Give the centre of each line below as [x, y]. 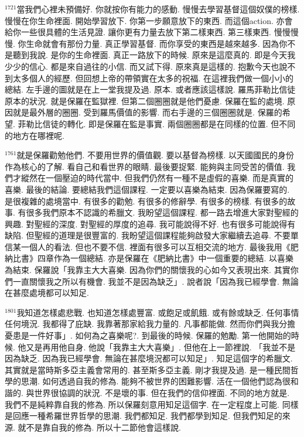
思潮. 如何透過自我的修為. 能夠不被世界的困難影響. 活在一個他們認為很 [156, 381]
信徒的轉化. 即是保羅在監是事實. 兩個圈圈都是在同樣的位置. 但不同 [169, 123]
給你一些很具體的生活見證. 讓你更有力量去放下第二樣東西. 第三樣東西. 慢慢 [148, 32]
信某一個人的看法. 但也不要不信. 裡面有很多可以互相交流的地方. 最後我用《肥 [152, 246]
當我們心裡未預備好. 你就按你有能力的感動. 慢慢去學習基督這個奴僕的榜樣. [158, 9]
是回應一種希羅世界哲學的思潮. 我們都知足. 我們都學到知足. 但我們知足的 [144, 416]
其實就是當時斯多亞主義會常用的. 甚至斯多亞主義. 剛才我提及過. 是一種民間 [148, 369]
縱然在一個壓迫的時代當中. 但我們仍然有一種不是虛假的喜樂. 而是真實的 [157, 178]
